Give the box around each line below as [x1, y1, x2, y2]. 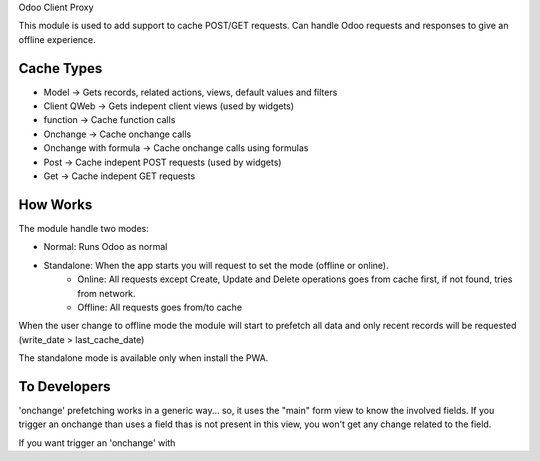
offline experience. [18, 33, 97, 45]
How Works [18, 196, 93, 213]
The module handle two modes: [18, 222, 150, 234]
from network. [77, 287, 136, 299]
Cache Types [18, 60, 103, 77]
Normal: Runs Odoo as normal [43, 241, 168, 253]
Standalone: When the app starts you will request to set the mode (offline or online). [43, 259, 389, 271]
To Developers [18, 378, 111, 395]
